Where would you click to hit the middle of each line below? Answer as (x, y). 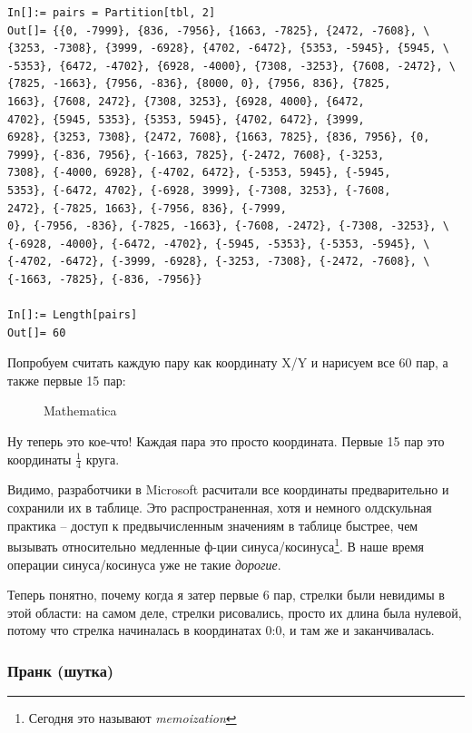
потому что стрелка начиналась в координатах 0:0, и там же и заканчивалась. (221, 630)
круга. (103, 459)
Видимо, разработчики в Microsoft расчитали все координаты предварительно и (228, 489)
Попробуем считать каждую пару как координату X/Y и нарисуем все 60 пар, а (228, 362)
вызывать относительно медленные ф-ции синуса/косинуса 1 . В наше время (216, 545)
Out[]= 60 (37, 332)
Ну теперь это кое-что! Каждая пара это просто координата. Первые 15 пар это (226, 441)
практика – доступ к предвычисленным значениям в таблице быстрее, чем (213, 525)
